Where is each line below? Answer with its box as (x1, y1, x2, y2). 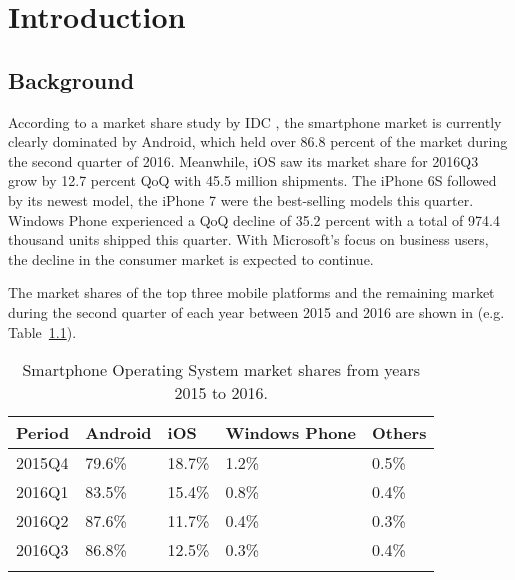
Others (371, 421, 427, 445)
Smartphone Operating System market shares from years (22, 358, 420, 382)
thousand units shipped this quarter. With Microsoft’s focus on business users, (8, 229, 489, 250)
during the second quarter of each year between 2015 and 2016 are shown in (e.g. (8, 301, 505, 322)
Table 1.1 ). (8, 321, 77, 342)
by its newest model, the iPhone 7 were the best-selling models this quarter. (8, 189, 474, 210)
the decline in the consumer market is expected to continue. (8, 248, 374, 269)
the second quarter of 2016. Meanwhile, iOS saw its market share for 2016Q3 (8, 150, 479, 171)
